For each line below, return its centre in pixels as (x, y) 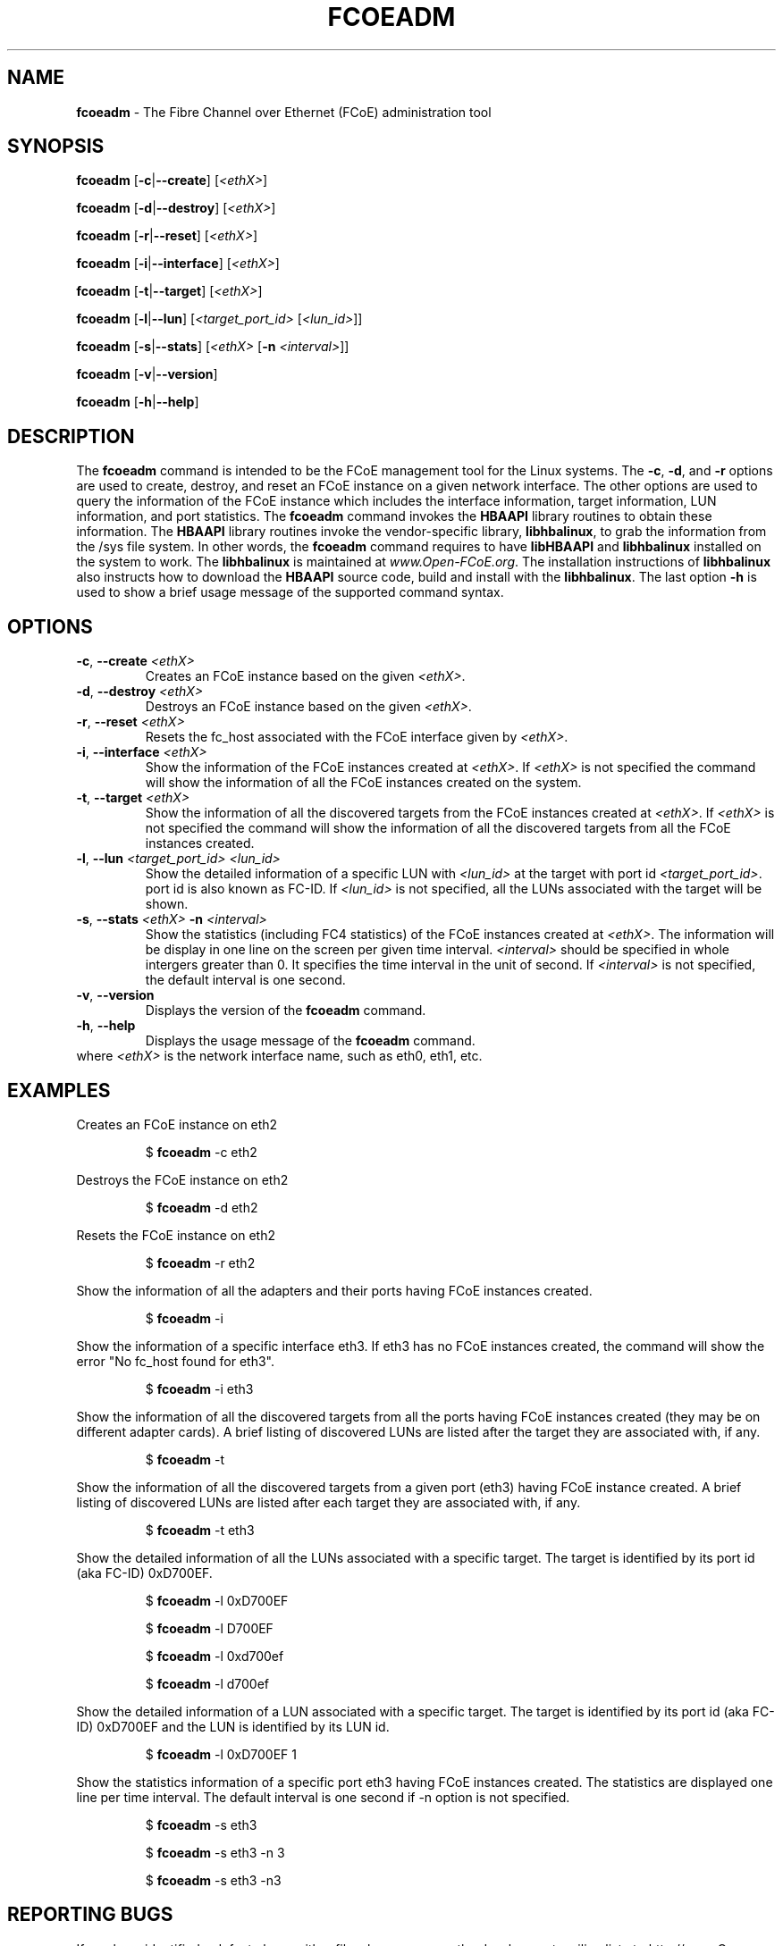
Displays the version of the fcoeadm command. (286, 1011)
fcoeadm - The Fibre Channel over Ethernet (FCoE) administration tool (284, 112)
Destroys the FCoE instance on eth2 (182, 1179)
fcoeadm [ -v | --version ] (147, 374)
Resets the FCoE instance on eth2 (176, 1235)
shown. (167, 904)
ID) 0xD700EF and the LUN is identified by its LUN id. (233, 1726)
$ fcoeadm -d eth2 (202, 1207)
